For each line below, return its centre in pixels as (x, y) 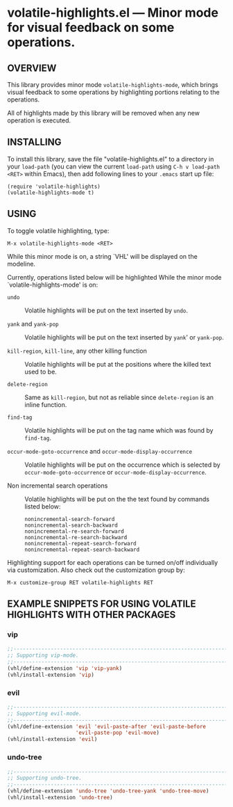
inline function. (46, 404)
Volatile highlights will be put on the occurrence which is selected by (122, 465)
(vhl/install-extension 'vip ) (51, 675)
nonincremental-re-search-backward (76, 537)
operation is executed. (39, 120)
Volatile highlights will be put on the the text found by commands (117, 499)
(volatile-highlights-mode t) (51, 193)
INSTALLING (34, 142)
